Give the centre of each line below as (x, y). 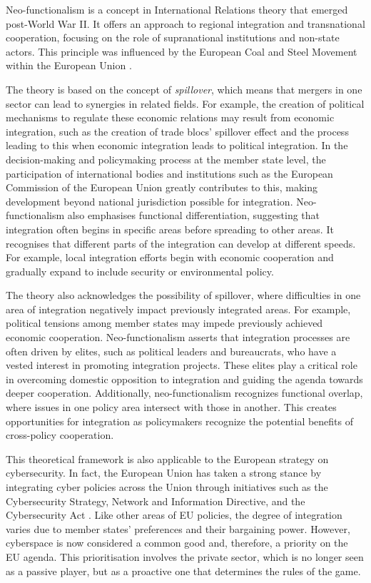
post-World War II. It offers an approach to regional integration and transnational (185, 23)
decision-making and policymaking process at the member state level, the (166, 159)
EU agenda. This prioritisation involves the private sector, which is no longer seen (185, 556)
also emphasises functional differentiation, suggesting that (194, 215)
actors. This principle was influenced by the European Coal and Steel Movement (182, 51)
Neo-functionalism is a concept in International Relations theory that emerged (177, 9)
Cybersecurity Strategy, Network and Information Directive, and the (156, 501)
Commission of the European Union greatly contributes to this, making (162, 187)
